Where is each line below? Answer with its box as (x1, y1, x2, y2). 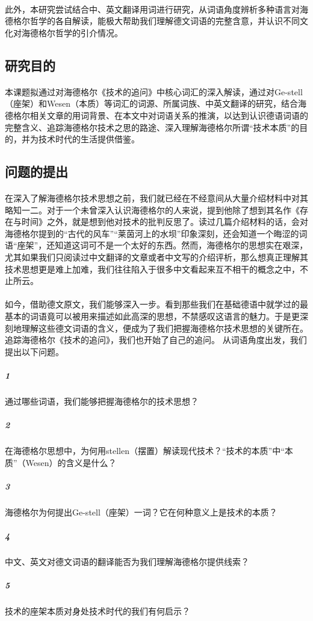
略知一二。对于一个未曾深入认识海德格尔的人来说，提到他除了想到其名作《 (5, 203, 300, 216)
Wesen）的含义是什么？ (25, 456, 117, 468)
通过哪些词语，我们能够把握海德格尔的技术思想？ (5, 394, 199, 407)
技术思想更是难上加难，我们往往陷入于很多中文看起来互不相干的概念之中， (5, 262, 300, 275)
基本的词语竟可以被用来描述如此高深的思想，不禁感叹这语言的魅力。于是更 (5, 310, 300, 323)
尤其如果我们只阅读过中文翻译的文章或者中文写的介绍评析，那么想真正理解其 (5, 251, 308, 263)
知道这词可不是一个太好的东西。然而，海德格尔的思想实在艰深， (55, 239, 308, 251)
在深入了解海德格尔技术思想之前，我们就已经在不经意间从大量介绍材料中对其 (5, 192, 308, 204)
